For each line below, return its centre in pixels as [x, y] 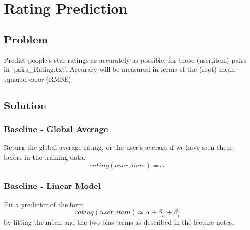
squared [16, 78]
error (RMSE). [51, 78]
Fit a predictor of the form [44, 204]
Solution [25, 105]
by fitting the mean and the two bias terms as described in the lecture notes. [119, 222]
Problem [26, 39]
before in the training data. [45, 157]
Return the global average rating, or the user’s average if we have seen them [118, 147]
